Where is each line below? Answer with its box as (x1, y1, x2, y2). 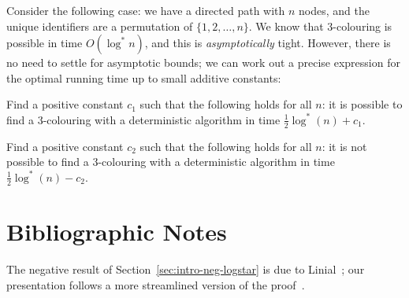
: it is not (322, 138, 367, 154)
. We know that (248, 17, 324, 34)
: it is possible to (322, 96, 403, 112)
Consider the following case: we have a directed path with (6, 2, 285, 18)
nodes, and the (299, 2, 370, 18)
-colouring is (333, 17, 392, 34)
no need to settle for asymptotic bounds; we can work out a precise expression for (6, 54, 400, 71)
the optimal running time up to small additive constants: (6, 69, 281, 86)
